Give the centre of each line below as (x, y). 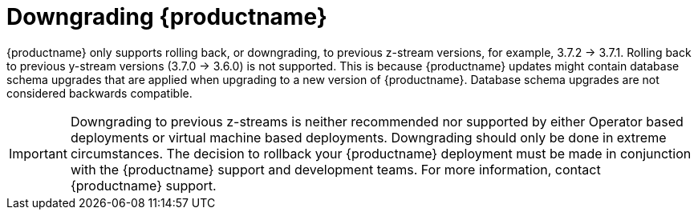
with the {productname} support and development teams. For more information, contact (335, 169)
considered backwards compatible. (99, 93)
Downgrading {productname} (167, 17)
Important (38, 153)
